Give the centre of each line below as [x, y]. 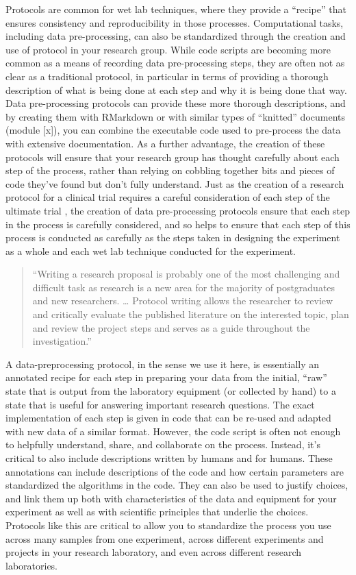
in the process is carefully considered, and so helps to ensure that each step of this [178, 224]
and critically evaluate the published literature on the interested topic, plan [191, 314]
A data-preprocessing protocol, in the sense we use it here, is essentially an [163, 364]
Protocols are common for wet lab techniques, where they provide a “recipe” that [176, 9]
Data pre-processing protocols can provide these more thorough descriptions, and [176, 103]
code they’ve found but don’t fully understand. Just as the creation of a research [175, 183]
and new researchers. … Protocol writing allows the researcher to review [183, 301]
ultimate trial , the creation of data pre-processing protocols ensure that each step [178, 210]
